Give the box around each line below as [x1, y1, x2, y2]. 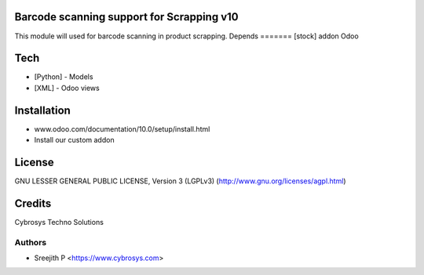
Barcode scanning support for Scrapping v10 [14, 10, 239, 24]
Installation [14, 103, 71, 117]
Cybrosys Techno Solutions [14, 217, 104, 226]
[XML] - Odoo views [34, 83, 100, 92]
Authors [14, 237, 47, 248]
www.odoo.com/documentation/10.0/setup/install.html [34, 124, 210, 133]
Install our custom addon [34, 136, 115, 145]
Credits [14, 197, 52, 210]
